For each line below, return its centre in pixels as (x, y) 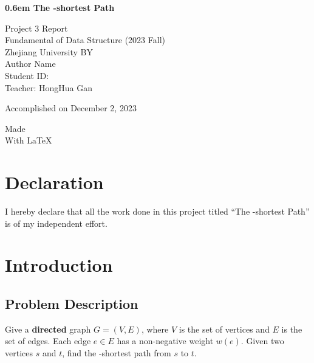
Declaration (54, 182)
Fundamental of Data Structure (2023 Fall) (85, 40)
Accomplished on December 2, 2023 (71, 108)
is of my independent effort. (56, 223)
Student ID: (27, 75)
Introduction (59, 265)
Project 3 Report (36, 28)
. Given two (262, 341)
